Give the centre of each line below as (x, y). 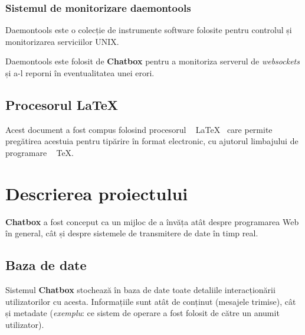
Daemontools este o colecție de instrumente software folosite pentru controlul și (149, 30)
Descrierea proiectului (97, 193)
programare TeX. (40, 152)
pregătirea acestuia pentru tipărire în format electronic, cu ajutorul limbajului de (152, 141)
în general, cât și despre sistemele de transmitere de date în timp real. (132, 233)
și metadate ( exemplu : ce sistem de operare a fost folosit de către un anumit (142, 313)
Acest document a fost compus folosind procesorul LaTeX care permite (139, 129)
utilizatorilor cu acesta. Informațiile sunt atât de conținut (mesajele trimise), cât (151, 301)
